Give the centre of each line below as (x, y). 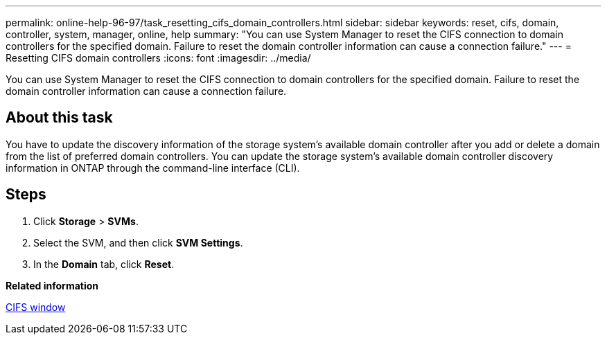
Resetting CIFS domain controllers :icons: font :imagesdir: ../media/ (158, 58)
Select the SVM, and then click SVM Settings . (138, 242)
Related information (52, 285)
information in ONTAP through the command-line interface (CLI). (153, 168)
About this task (59, 118)
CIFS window (36, 307)
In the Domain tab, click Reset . (104, 264)
